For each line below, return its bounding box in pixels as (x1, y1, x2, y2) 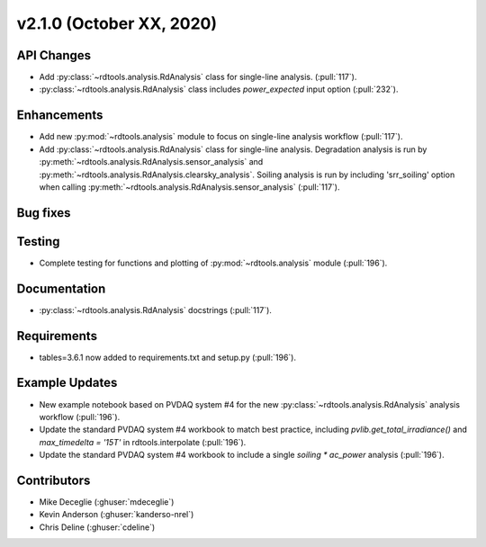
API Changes (16, 48, 92, 63)
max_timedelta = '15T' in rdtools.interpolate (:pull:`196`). (39, 436, 247, 447)
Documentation (16, 281, 106, 296)
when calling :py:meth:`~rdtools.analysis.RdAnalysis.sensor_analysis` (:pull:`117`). (39, 181, 340, 193)
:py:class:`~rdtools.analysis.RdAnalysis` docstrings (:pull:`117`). (39, 304, 272, 315)
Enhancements (16, 108, 103, 123)
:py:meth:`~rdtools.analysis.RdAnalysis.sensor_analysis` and (39, 157, 264, 167)
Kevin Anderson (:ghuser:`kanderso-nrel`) (39, 509, 194, 520)
